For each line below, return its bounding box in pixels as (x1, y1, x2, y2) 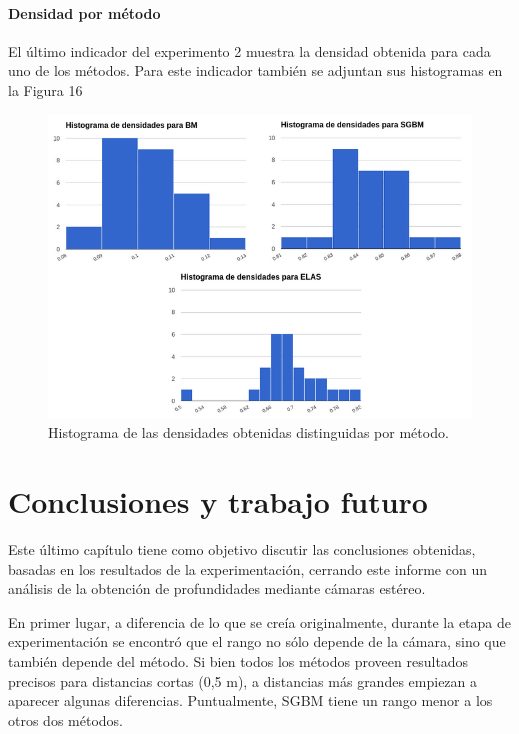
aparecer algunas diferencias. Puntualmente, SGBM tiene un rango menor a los (8, 690, 493, 711)
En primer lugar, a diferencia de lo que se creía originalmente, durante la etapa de (8, 611, 511, 632)
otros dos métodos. (8, 709, 123, 730)
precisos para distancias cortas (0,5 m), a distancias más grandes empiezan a (8, 670, 478, 691)
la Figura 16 (8, 79, 83, 100)
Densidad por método (8, 2, 161, 23)
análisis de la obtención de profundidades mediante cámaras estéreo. (8, 578, 426, 599)
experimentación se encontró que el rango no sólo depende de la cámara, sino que (8, 631, 506, 652)
